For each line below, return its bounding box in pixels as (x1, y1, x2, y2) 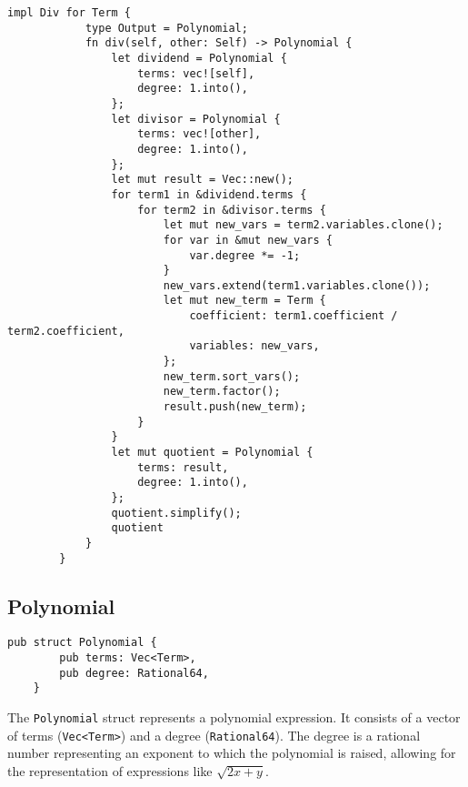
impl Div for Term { (7, 6, 132, 19)
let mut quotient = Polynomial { (111, 446, 314, 459)
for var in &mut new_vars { (163, 233, 333, 247)
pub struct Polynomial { (7, 636, 157, 650)
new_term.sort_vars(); (163, 369, 301, 383)
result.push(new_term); (163, 400, 307, 414)
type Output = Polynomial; (85, 21, 248, 35)
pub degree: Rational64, (59, 666, 209, 680)
